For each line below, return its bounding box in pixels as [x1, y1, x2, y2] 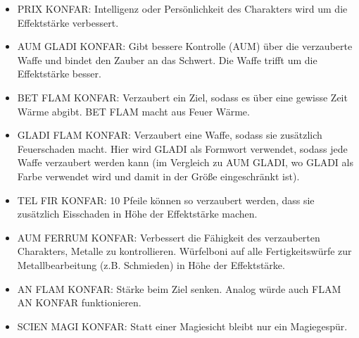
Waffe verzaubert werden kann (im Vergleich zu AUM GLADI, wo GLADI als [17, 155, 353, 170]
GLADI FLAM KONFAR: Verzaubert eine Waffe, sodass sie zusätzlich [17, 127, 322, 142]
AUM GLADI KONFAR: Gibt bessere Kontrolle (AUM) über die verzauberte [17, 39, 353, 54]
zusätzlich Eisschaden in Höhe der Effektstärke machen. [17, 206, 258, 221]
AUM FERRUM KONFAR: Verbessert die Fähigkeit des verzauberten [17, 230, 320, 244]
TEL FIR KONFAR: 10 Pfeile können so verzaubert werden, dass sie [17, 192, 315, 207]
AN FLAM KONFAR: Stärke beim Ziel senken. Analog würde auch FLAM [17, 281, 341, 296]
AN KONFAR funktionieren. [17, 295, 141, 310]
